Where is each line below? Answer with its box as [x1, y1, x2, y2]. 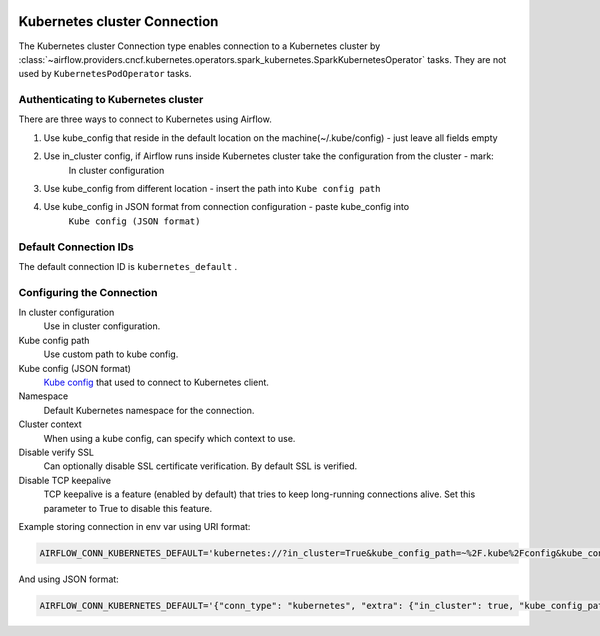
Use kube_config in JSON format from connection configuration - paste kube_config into [43, 201, 410, 213]
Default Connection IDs [18, 240, 134, 254]
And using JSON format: [18, 573, 119, 585]
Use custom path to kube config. [43, 348, 179, 360]
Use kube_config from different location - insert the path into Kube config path [43, 183, 381, 194]
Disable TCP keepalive [18, 474, 112, 486]
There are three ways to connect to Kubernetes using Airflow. [18, 113, 272, 125]
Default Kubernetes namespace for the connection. [43, 404, 255, 416]
